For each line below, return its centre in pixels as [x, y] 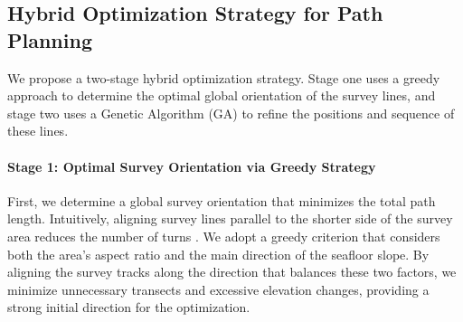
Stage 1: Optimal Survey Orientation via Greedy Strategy [192, 166]
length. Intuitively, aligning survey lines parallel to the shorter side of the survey [230, 218]
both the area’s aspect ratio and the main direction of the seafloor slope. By [218, 254]
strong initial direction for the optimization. [129, 307]
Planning [50, 39]
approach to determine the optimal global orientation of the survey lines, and [222, 95]
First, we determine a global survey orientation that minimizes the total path [222, 200]
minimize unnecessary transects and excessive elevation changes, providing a [218, 289]
